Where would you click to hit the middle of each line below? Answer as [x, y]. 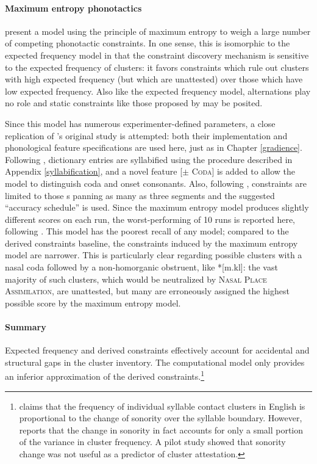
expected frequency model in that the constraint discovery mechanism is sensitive [157, 55]
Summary [26, 327]
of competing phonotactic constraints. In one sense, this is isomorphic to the [148, 43]
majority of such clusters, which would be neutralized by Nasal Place [136, 279]
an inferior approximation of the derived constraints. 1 [105, 375]
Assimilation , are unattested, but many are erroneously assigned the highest [147, 291]
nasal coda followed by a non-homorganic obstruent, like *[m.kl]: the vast [141, 267]
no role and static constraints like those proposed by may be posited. [134, 103]
